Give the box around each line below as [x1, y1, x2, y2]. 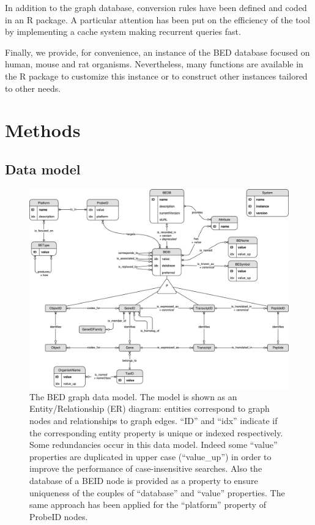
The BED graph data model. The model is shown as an [29, 390, 237, 403]
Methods [5, 117, 81, 143]
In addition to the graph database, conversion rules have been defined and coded [5, 1, 307, 13]
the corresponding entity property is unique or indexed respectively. [29, 426, 283, 439]
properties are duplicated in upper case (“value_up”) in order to [29, 450, 272, 463]
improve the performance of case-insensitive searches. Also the [29, 462, 262, 475]
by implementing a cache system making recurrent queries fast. [5, 25, 241, 38]
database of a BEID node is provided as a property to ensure [29, 474, 258, 486]
